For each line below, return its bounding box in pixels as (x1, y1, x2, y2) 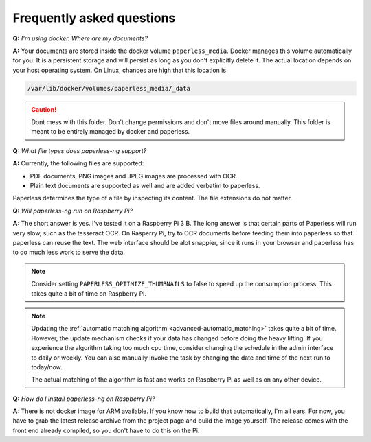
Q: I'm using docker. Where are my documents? (12, 34, 148, 43)
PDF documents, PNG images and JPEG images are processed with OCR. (30, 172, 238, 180)
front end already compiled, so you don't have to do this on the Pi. (12, 426, 200, 434)
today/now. (31, 362, 63, 371)
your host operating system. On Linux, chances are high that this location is (12, 66, 227, 74)
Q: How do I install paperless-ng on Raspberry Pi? (12, 395, 155, 403)
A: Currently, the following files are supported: (12, 159, 144, 167)
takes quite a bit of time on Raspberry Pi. (31, 289, 147, 298)
